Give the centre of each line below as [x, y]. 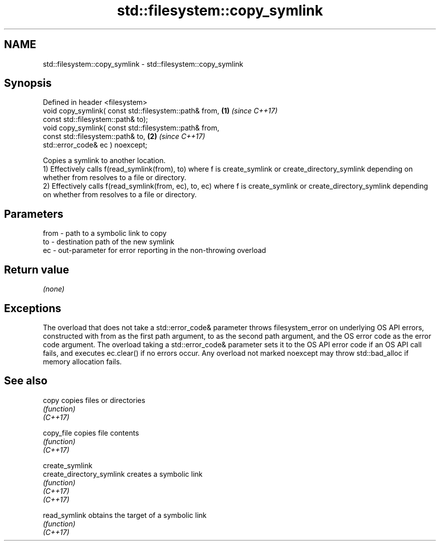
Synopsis [28, 83]
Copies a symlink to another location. [104, 161]
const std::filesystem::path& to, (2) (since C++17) [124, 137]
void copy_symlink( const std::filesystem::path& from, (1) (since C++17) [160, 111]
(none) [54, 289]
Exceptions [33, 308]
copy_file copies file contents [91, 433]
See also [26, 381]
